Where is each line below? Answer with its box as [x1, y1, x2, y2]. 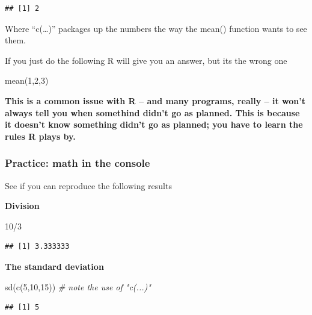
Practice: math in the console [5, 155, 150, 170]
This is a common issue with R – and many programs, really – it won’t [5, 94, 305, 107]
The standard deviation [5, 260, 104, 272]
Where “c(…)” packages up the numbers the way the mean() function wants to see [5, 22, 307, 34]
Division [5, 199, 40, 212]
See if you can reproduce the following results [5, 179, 172, 192]
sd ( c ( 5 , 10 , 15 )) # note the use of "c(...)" [5, 280, 151, 293]
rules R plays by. [5, 129, 76, 142]
